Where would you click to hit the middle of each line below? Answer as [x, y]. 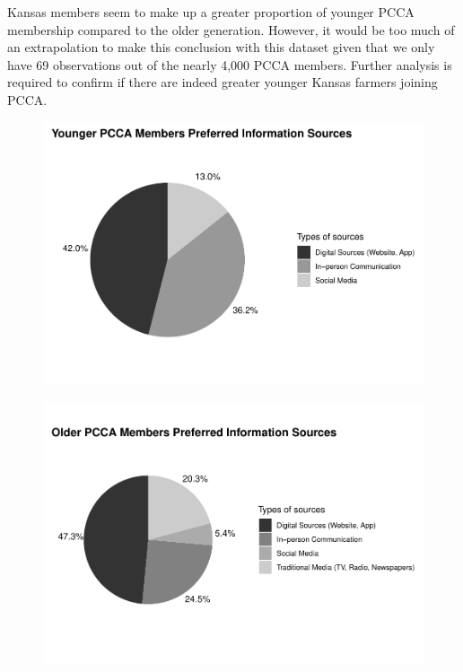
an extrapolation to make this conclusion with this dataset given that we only [221, 47]
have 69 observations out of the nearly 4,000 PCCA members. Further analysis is [230, 64]
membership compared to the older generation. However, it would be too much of [231, 29]
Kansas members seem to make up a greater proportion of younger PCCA [211, 12]
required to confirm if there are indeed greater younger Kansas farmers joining [223, 82]
